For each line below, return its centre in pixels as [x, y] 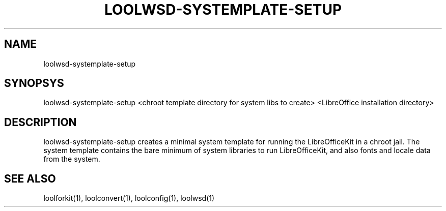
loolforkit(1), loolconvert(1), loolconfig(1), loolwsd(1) [129, 198]
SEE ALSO [30, 178]
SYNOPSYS [34, 83]
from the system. [72, 159]
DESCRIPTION [40, 122]
